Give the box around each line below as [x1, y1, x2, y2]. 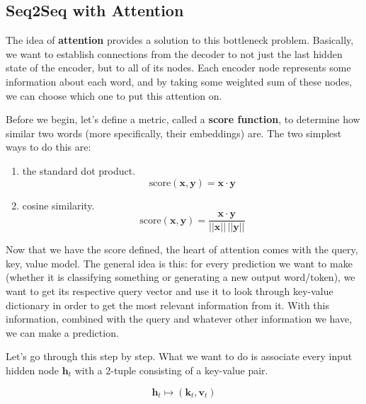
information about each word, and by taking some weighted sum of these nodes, [6, 74, 353, 88]
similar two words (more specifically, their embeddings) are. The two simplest [6, 125, 342, 140]
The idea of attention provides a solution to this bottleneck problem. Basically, [6, 33, 354, 47]
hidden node [6, 362, 59, 377]
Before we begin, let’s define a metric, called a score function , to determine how [6, 112, 360, 127]
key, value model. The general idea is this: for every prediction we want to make [6, 255, 353, 270]
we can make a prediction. [6, 325, 119, 340]
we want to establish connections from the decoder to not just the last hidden [6, 46, 343, 61]
